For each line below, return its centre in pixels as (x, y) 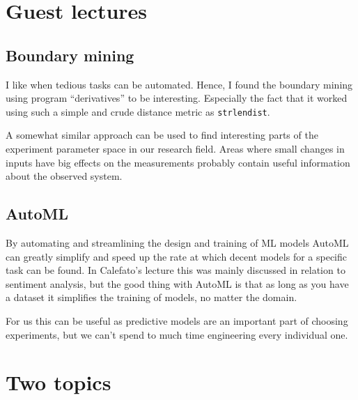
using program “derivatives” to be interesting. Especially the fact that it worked (177, 98)
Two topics (59, 382)
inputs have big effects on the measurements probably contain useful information (178, 162)
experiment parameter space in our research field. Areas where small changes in (175, 149)
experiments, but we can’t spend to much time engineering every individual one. (177, 334)
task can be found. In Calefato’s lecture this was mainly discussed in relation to (176, 270)
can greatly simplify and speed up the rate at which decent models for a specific (177, 256)
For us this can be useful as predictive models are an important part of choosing (177, 320)
